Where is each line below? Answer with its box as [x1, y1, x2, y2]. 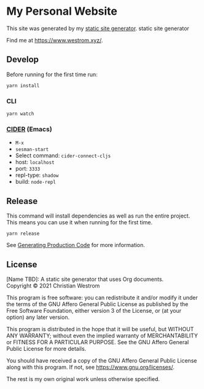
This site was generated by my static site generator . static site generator [6, 25, 189, 32]
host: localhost [15, 159, 55, 166]
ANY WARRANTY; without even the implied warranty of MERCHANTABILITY [6, 332, 198, 339]
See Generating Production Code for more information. [6, 242, 146, 249]
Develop [6, 54, 39, 65]
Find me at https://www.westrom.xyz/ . [6, 36, 103, 44]
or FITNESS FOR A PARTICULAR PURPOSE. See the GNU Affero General [6, 338, 189, 345]
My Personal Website [6, 4, 118, 18]
